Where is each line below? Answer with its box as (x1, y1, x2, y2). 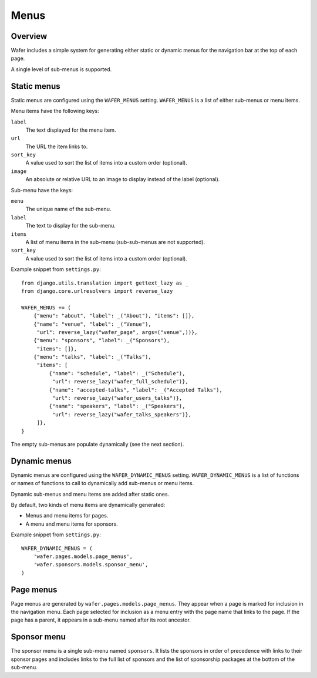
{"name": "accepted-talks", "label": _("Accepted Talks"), (49, 386, 222, 393)
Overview (11, 31, 48, 41)
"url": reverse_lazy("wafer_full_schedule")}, (52, 378, 189, 385)
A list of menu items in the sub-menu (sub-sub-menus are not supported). (25, 239, 205, 245)
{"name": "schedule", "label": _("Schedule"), (49, 370, 186, 376)
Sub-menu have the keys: (11, 186, 73, 193)
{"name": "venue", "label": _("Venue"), (33, 320, 152, 328)
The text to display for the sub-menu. (25, 222, 116, 229)
